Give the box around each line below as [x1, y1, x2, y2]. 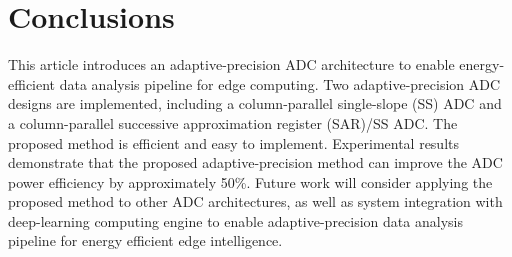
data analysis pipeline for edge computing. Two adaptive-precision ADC [59, 73, 501, 94]
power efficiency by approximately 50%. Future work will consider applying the [8, 171, 493, 192]
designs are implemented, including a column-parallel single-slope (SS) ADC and [8, 93, 502, 114]
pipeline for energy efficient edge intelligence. [8, 230, 283, 251]
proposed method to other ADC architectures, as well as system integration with [8, 191, 503, 212]
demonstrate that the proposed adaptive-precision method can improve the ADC [8, 152, 503, 173]
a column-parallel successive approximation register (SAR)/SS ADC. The [8, 112, 458, 133]
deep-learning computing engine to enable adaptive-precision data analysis [8, 210, 463, 231]
